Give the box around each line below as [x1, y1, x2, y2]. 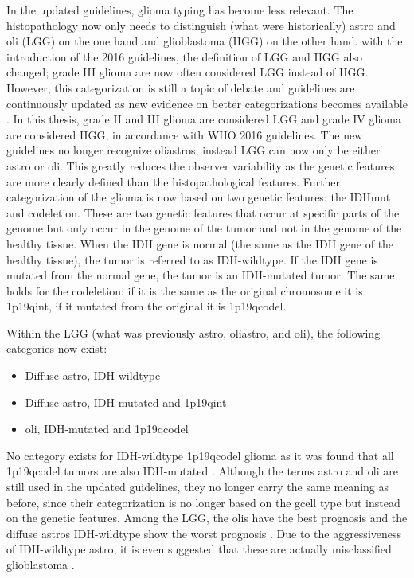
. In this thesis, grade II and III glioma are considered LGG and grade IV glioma [6, 111, 401, 127]
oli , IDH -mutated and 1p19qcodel [25, 420, 189, 437]
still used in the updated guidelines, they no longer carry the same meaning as [6, 478, 389, 495]
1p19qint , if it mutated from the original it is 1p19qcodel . [6, 298, 287, 314]
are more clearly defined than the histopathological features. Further [6, 173, 341, 189]
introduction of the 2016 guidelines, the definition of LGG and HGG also [6, 48, 362, 64]
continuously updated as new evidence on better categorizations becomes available [6, 95, 408, 111]
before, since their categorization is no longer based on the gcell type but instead [6, 494, 400, 510]
